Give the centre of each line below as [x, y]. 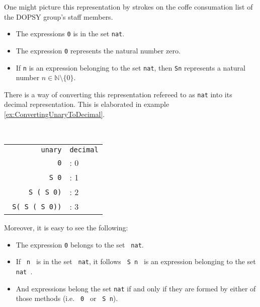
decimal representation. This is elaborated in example [87, 104]
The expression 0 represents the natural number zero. [98, 50]
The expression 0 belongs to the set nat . [80, 244]
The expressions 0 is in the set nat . [70, 34]
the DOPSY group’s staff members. [59, 16]
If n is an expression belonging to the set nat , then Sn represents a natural [131, 67]
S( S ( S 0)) [37, 206]
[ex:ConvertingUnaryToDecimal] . [55, 114]
